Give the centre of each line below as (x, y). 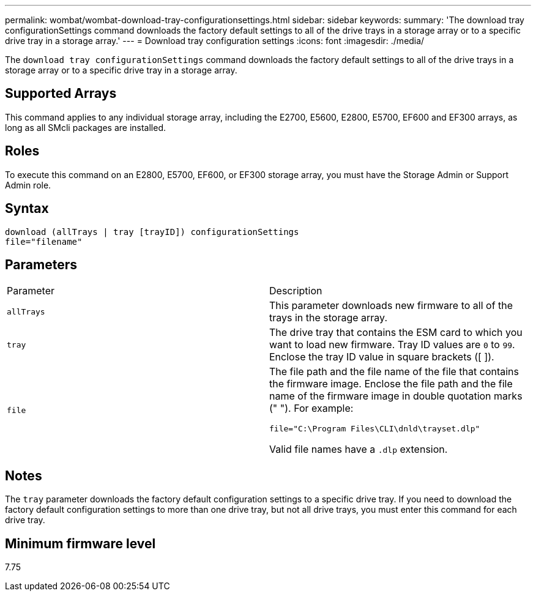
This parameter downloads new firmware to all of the (391, 306)
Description (296, 291)
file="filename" (44, 241)
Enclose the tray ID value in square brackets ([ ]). (382, 357)
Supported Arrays (61, 94)
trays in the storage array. (328, 318)
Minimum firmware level (80, 543)
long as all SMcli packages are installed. (85, 127)
